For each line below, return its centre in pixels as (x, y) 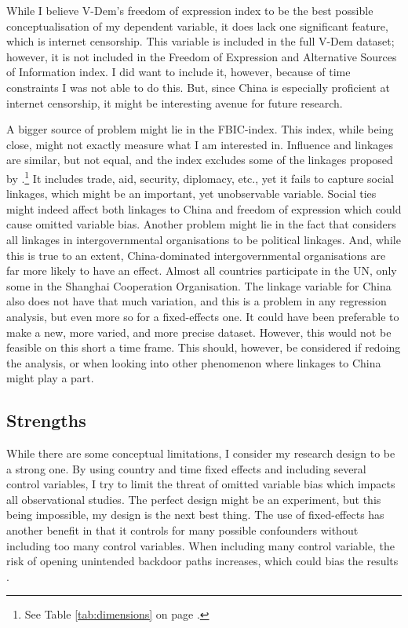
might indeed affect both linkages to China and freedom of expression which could (204, 208)
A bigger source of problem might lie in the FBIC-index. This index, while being (200, 129)
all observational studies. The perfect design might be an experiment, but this (194, 499)
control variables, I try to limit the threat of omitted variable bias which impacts (201, 484)
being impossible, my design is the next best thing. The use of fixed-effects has (195, 515)
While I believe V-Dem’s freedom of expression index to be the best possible (190, 10)
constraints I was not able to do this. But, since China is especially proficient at (198, 87)
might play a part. (50, 378)
